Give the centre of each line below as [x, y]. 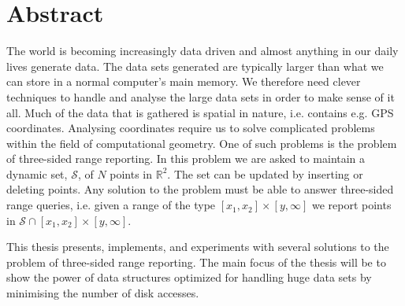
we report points [351, 205]
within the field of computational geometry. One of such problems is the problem [202, 143]
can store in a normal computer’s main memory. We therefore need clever [184, 81]
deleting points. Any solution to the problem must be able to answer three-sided [200, 189]
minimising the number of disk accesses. [103, 293]
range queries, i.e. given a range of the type [111, 205]
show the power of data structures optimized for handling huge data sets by [189, 277]
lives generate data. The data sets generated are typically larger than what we [195, 66]
